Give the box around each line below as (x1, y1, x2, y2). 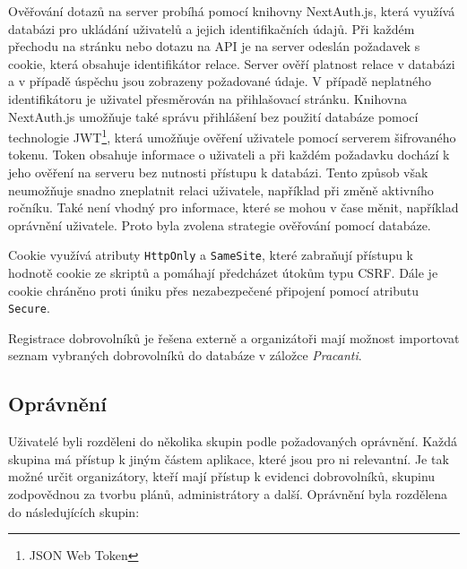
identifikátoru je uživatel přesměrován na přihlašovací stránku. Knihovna (8, 89, 407, 108)
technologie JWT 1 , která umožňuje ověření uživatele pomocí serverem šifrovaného (8, 125, 456, 146)
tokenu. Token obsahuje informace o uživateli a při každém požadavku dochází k (8, 145, 450, 164)
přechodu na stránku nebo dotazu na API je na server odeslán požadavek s (8, 37, 420, 56)
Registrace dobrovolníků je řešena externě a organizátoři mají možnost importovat (8, 328, 460, 347)
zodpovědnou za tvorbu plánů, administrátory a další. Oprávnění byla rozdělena (8, 485, 448, 504)
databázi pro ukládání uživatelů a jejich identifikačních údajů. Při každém (8, 19, 415, 38)
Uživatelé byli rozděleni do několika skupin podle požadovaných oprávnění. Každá (8, 432, 458, 451)
